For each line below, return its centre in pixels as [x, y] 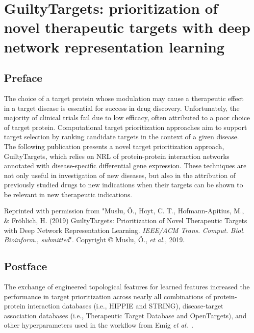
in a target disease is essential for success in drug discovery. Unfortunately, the [122, 108]
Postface [25, 266]
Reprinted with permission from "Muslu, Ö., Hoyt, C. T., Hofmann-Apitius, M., [124, 211]
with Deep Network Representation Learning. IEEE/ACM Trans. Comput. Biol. [125, 230]
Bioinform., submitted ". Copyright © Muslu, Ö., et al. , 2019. [94, 240]
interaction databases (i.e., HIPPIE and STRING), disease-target [126, 306]
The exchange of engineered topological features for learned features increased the [127, 287]
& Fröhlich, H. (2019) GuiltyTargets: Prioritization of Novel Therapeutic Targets [126, 220]
